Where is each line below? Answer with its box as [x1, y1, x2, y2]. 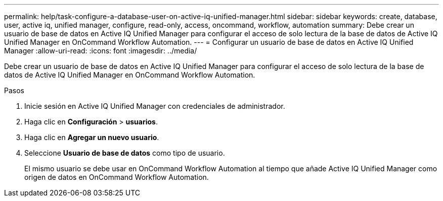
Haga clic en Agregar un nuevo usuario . [24, 133, 159, 142]
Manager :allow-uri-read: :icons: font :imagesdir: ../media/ [4, 46, 197, 55]
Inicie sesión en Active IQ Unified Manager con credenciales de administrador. [24, 102, 285, 110]
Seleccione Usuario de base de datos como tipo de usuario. [24, 149, 225, 157]
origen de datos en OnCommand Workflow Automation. [24, 173, 209, 181]
